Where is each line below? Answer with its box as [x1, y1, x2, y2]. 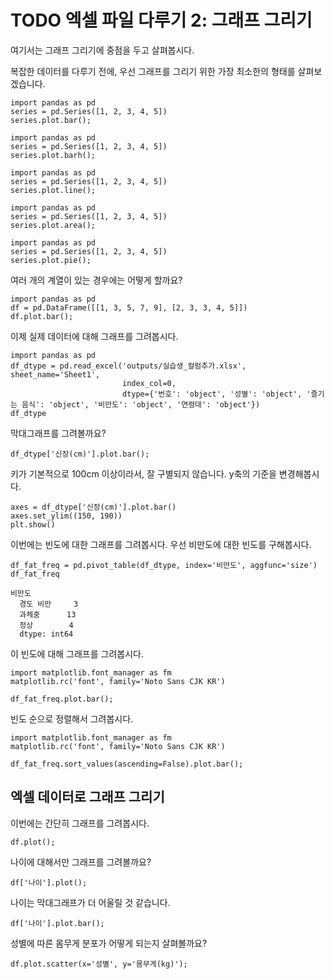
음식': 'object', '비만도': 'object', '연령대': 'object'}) [21, 399, 261, 410]
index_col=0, [121, 378, 177, 388]
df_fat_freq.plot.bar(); [10, 694, 114, 704]
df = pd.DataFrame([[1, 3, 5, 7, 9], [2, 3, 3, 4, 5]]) [10, 302, 248, 313]
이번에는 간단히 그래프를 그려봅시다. [10, 817, 150, 829]
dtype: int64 [19, 629, 74, 639]
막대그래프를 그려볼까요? [10, 427, 107, 439]
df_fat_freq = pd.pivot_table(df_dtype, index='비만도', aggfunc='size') [10, 560, 318, 570]
